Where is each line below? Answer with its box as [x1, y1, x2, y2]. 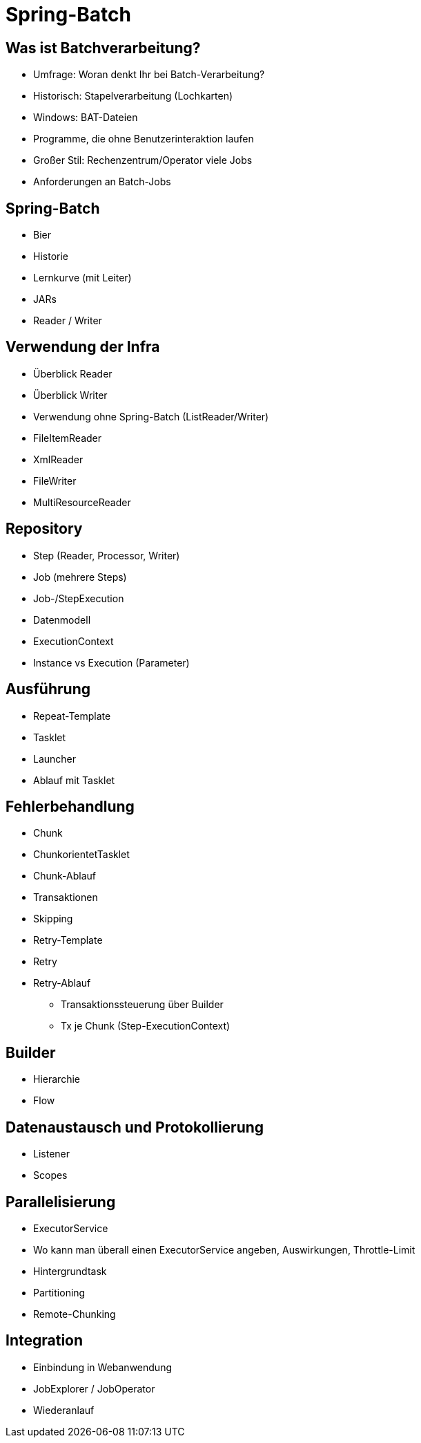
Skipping [33, 913, 73, 925]
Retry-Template [33, 934, 103, 947]
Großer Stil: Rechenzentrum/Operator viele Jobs [33, 154, 253, 167]
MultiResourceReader [33, 496, 131, 508]
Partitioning [33, 1286, 86, 1298]
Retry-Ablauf [33, 977, 91, 989]
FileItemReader [33, 431, 102, 444]
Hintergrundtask [33, 1265, 107, 1277]
